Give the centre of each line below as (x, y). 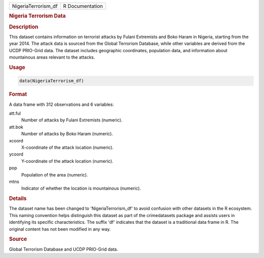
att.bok (16, 127)
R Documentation (83, 6)
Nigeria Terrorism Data (37, 16)
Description (24, 27)
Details (18, 198)
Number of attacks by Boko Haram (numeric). (67, 134)
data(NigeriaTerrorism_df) (52, 81)
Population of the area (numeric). (55, 175)
